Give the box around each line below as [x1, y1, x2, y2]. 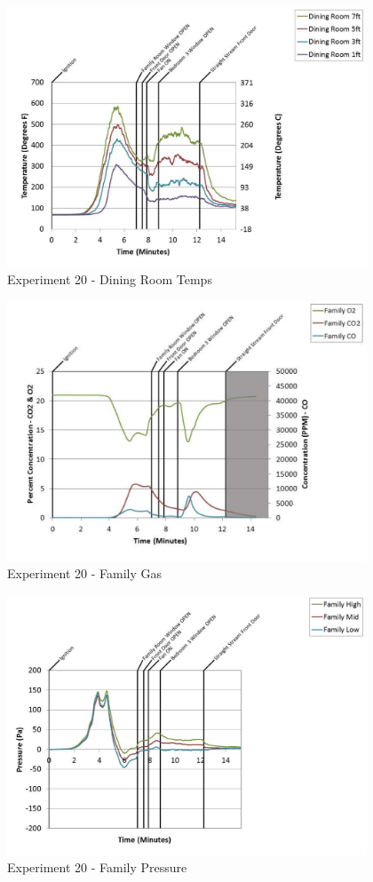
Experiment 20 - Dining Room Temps [7, 270, 212, 289]
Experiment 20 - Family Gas [7, 564, 163, 583]
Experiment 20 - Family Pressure [7, 858, 187, 877]
